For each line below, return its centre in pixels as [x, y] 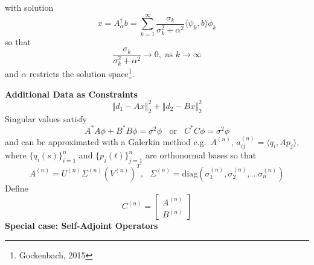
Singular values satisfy [46, 118]
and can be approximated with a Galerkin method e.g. [106, 141]
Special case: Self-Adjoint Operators [82, 226]
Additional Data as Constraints [71, 94]
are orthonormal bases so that [201, 155]
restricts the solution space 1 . [82, 73]
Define [17, 188]
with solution [29, 7]
